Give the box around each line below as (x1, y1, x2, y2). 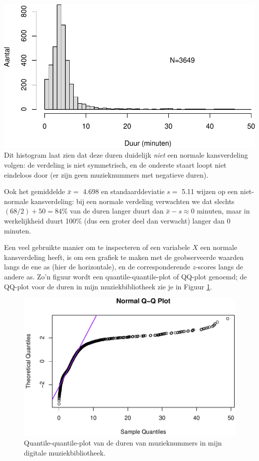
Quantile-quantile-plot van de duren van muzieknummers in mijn (24, 438, 222, 448)
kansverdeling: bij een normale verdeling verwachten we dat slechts (30, 196, 235, 206)
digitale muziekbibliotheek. (24, 447, 106, 458)
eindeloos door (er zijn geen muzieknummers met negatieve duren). (4, 169, 209, 180)
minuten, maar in (197, 206, 250, 216)
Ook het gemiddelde (4, 186, 65, 197)
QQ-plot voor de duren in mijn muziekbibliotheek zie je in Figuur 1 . (4, 281, 212, 291)
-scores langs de (195, 261, 244, 272)
